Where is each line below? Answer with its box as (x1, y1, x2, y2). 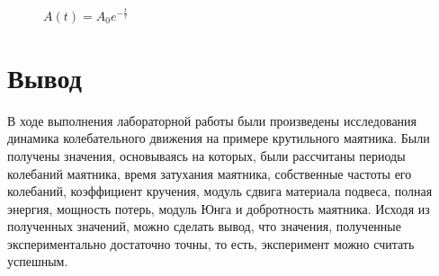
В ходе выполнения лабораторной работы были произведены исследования (7, 111, 417, 129)
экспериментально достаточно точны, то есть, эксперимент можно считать (7, 234, 415, 253)
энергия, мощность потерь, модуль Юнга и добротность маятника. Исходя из (7, 199, 430, 218)
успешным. (7, 252, 68, 271)
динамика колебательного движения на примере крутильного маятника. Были (7, 129, 430, 147)
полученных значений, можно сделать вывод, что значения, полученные (7, 217, 401, 236)
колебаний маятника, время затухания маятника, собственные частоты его (7, 164, 412, 183)
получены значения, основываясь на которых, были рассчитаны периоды (7, 146, 406, 165)
